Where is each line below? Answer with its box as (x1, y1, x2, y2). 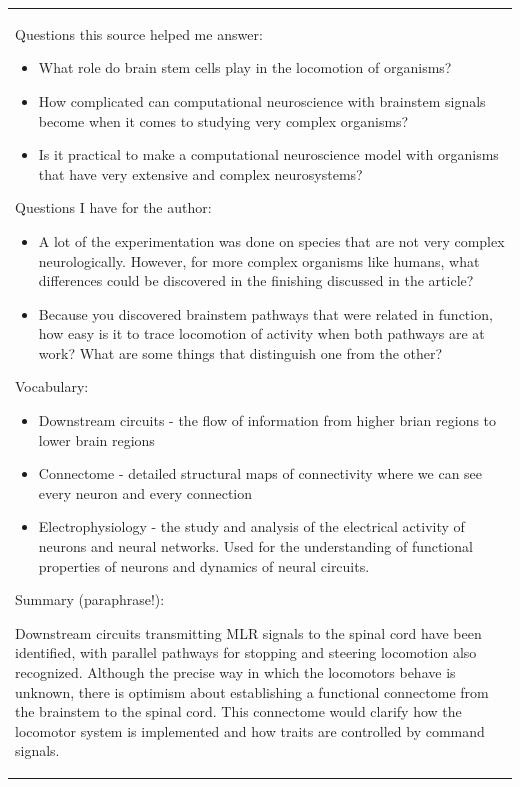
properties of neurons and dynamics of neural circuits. (38, 555, 370, 576)
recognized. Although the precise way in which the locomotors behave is (15, 662, 456, 682)
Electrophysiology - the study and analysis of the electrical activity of (38, 516, 465, 537)
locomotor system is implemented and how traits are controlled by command (15, 720, 485, 741)
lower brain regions (38, 429, 155, 450)
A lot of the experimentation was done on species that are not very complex (38, 230, 505, 251)
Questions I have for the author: (15, 197, 212, 218)
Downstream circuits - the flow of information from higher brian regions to (38, 410, 497, 431)
